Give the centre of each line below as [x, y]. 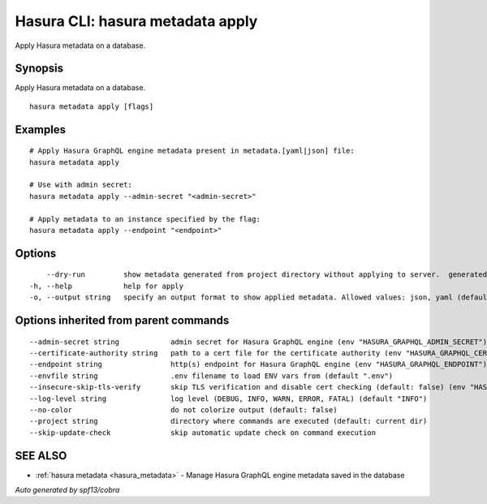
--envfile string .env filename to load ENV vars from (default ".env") [211, 376]
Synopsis [39, 69]
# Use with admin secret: [81, 185]
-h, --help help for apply [107, 286]
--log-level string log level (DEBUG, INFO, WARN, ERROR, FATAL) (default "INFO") [228, 398]
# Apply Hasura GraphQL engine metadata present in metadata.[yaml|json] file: [192, 151]
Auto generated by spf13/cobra [67, 490]
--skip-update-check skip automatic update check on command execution [203, 433]
